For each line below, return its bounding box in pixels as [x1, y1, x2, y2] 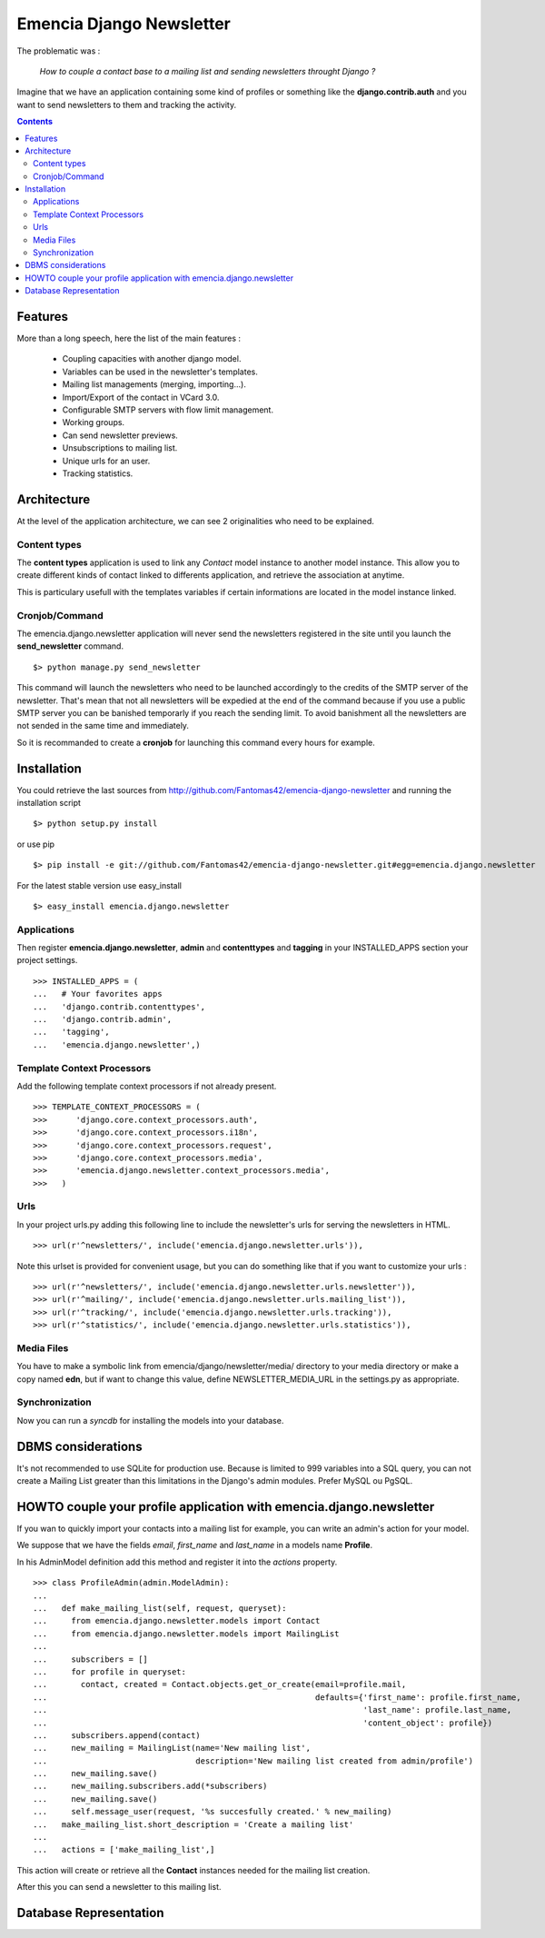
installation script [16, 798, 82, 808]
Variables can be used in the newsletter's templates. [62, 366, 258, 377]
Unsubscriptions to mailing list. [62, 442, 178, 453]
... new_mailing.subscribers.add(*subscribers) [33, 1781, 268, 1792]
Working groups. [62, 417, 125, 428]
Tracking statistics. [62, 468, 134, 479]
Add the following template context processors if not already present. [16, 1080, 277, 1091]
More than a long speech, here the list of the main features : [16, 333, 241, 344]
